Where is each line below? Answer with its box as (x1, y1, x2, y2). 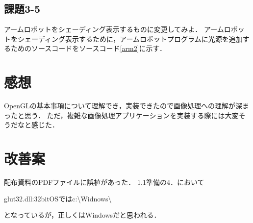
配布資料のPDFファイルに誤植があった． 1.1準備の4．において (4, 177, 204, 187)
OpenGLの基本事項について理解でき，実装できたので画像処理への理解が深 (4, 100, 242, 111)
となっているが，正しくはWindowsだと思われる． (4, 210, 161, 220)
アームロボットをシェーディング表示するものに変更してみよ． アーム (4, 24, 224, 34)
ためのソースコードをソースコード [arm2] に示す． (10, 43, 166, 53)
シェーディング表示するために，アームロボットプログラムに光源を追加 (17, 33, 243, 44)
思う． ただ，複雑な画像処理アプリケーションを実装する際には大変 (24, 110, 239, 120)
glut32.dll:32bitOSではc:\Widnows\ (4, 193, 112, 203)
